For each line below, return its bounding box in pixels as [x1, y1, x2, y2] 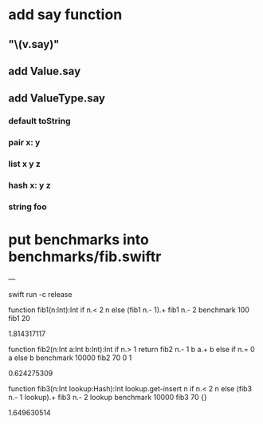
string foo [8, 201, 47, 212]
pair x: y [8, 137, 41, 149]
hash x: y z [8, 180, 51, 191]
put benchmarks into [8, 231, 150, 249]
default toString [8, 116, 71, 127]
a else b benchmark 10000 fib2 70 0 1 [8, 353, 132, 363]
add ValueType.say [8, 92, 106, 105]
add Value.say [8, 64, 81, 77]
